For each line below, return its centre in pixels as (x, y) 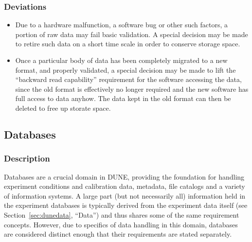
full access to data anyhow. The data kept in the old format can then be (123, 98)
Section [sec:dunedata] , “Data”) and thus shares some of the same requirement (122, 214)
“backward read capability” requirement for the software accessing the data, (128, 79)
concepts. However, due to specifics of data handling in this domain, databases (121, 224)
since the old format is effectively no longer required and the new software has (132, 89)
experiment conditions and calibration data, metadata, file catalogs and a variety (125, 186)
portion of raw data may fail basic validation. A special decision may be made (132, 34)
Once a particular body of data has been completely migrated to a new (121, 60)
